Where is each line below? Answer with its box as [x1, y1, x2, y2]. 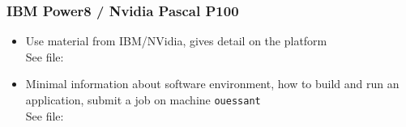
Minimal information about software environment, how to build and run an [25, 75, 400, 92]
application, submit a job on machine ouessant [25, 91, 261, 108]
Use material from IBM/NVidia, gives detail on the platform [25, 32, 327, 49]
